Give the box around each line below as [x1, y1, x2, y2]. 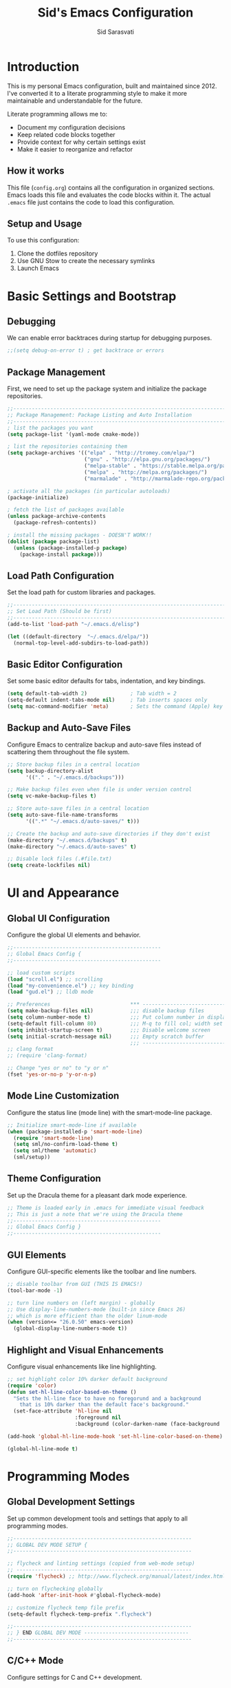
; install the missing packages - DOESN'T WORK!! [7, 532, 153, 539]
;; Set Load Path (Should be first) [7, 608, 112, 615]
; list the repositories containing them [7, 443, 128, 450]
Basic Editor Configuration [7, 658, 123, 670]
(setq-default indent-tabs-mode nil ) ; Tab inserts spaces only [7, 697, 208, 704]
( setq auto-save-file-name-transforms [7, 811, 118, 819]
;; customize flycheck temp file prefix [7, 1604, 125, 1611]
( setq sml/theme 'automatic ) [13, 1147, 97, 1154]
